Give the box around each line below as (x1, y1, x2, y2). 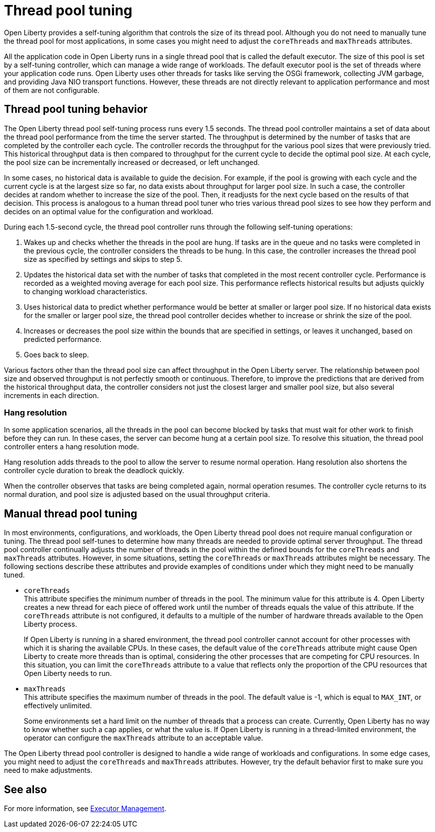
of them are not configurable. (4, 85, 100, 94)
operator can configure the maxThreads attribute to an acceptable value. (24, 734, 263, 743)
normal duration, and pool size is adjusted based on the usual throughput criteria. (4, 490, 270, 499)
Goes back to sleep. (24, 350, 89, 359)
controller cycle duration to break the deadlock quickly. (4, 466, 184, 475)
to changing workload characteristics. (24, 287, 147, 296)
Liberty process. (24, 620, 77, 629)
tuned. (4, 571, 25, 580)
